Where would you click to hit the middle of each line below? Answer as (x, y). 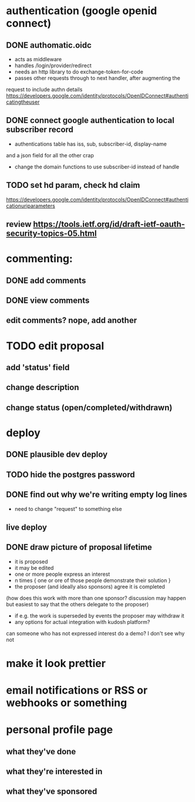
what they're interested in (54, 772)
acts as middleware (38, 59)
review (19, 224)
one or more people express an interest (62, 574)
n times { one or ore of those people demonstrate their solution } (93, 580)
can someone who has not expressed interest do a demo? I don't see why (95, 633)
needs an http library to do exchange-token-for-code (79, 72)
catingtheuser (23, 102)
